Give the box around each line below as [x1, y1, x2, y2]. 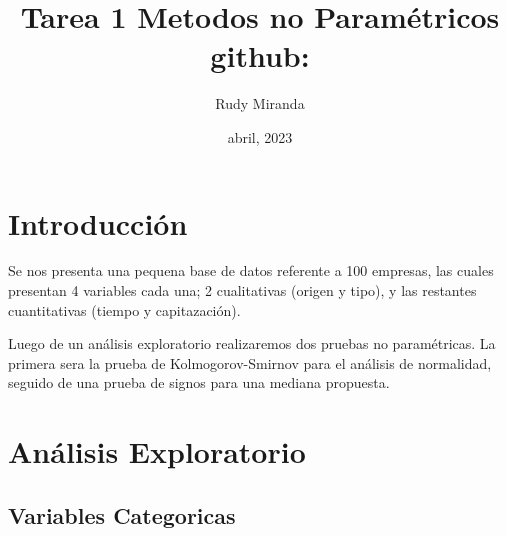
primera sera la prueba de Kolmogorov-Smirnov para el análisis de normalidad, [8, 352, 492, 373]
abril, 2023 [227, 126, 293, 147]
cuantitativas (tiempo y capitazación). [8, 299, 241, 320]
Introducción [8, 202, 188, 243]
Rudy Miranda [215, 93, 305, 114]
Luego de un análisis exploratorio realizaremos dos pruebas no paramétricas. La [8, 333, 496, 354]
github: [210, 35, 310, 76]
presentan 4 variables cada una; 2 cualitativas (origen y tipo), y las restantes [8, 280, 477, 301]
